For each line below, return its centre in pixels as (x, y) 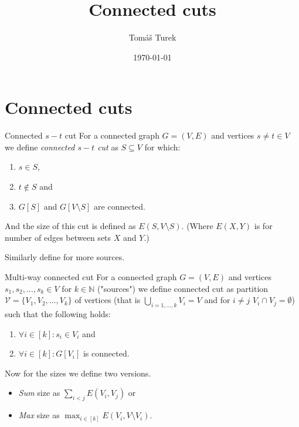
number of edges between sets (58, 237)
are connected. (120, 206)
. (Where (197, 226)
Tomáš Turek (152, 37)
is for (263, 226)
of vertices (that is (108, 300)
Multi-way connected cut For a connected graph (91, 277)
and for (217, 300)
